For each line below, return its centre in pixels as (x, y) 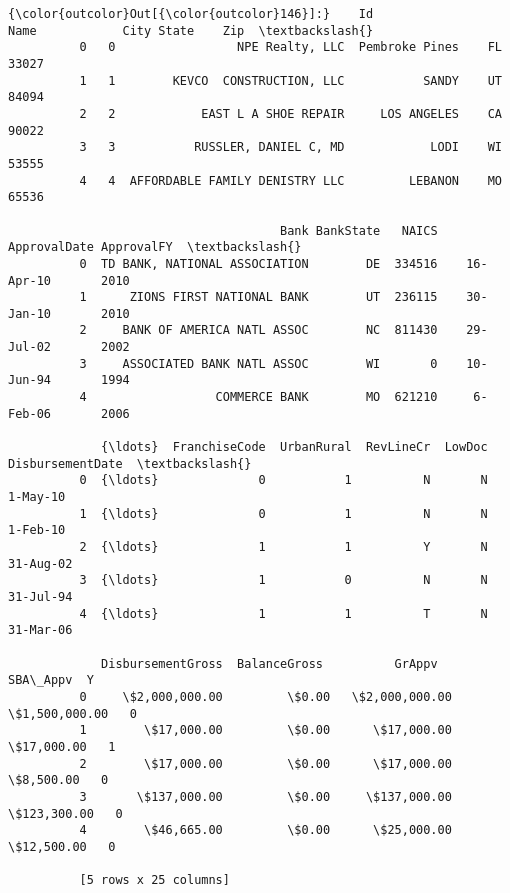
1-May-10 (37, 497)
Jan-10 (29, 313)
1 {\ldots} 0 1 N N (283, 513)
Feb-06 (29, 413)
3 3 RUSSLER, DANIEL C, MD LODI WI (290, 147)
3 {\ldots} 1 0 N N (283, 580)
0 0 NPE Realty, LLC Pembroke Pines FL (290, 47)
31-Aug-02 (40, 563)
